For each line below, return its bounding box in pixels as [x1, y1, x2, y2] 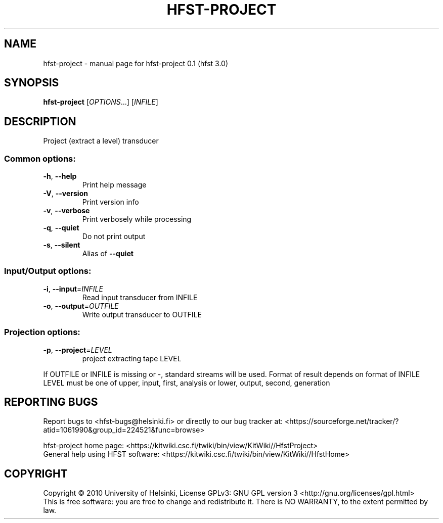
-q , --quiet [43, 223, 79, 232]
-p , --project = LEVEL [43, 345, 112, 354]
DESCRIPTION [4, 115, 76, 128]
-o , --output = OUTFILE [43, 301, 119, 310]
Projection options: [4, 327, 80, 338]
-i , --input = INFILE [43, 284, 103, 293]
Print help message [82, 180, 147, 189]
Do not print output [82, 232, 146, 241]
